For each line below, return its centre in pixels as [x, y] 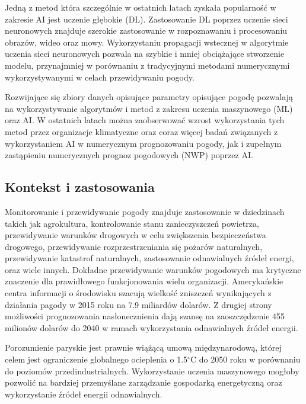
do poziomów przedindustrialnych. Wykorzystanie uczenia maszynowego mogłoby [152, 371]
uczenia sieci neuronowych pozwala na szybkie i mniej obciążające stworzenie [145, 54]
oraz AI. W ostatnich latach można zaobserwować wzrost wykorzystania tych [145, 120]
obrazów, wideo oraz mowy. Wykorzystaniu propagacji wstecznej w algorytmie [147, 42]
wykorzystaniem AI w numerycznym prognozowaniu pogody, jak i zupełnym [143, 143]
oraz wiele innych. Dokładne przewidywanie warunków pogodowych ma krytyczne [153, 269]
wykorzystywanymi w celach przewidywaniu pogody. [100, 77]
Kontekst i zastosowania [80, 187]
